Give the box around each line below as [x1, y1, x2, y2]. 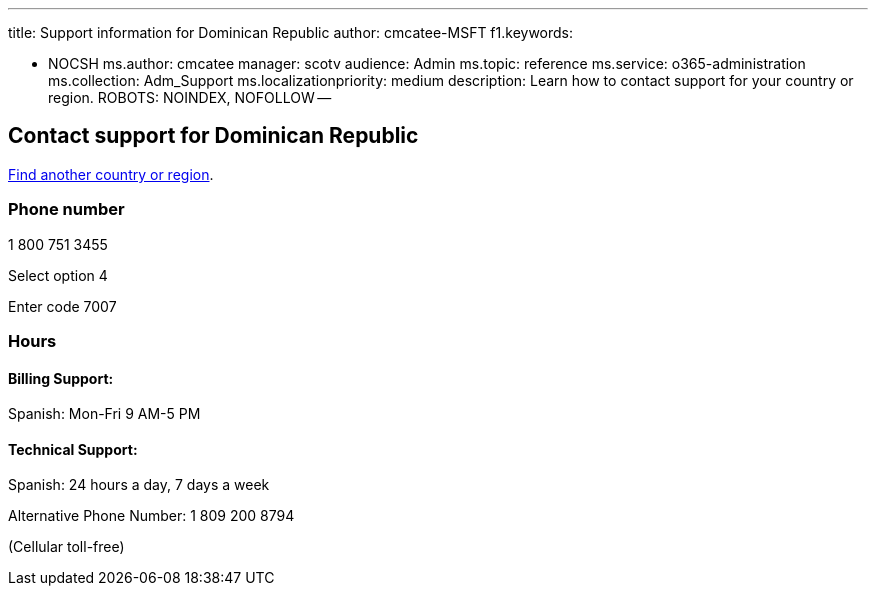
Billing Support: [8, 369, 114, 387]
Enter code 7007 [8, 297, 117, 315]
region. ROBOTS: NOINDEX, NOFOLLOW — [48, 89, 332, 106]
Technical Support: [8, 440, 138, 458]
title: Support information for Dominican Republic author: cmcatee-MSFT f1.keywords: [8, 24, 574, 41]
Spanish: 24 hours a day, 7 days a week [8, 476, 270, 494]
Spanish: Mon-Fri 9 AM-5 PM [8, 405, 201, 423]
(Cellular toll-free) [8, 538, 125, 556]
